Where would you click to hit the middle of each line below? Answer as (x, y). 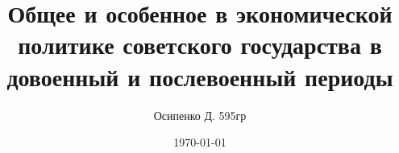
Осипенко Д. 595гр (200, 115)
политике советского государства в (200, 45)
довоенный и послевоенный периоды (200, 76)
